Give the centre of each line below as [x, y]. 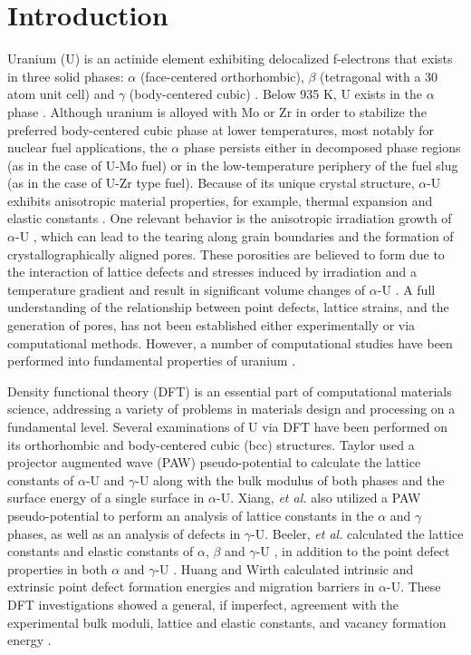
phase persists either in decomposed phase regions [322, 147]
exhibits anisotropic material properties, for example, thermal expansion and [220, 200]
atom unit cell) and [61, 94]
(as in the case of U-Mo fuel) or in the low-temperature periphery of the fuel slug [233, 165]
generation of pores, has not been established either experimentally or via [211, 325]
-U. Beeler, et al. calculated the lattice [357, 533]
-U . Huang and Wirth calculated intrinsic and [284, 568]
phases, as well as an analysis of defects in [124, 533]
